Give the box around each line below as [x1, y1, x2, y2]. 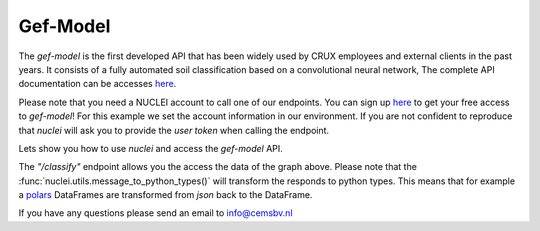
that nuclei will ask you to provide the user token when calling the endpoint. [18, 124, 330, 136]
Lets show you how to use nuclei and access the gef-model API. [18, 142, 284, 154]
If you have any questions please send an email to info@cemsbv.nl [18, 207, 294, 219]
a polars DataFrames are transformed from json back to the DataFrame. [18, 189, 313, 201]
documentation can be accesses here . [18, 78, 177, 90]
